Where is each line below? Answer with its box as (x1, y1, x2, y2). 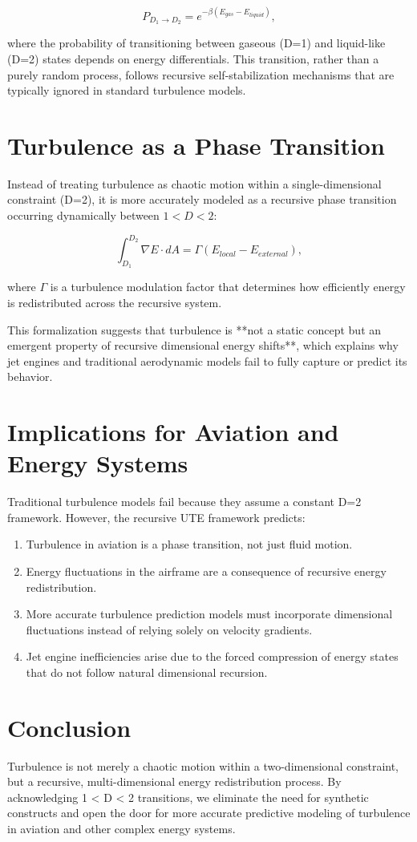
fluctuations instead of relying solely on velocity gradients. (26, 621, 313, 638)
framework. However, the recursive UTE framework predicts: (7, 508, 306, 525)
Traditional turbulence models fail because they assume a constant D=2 (7, 493, 362, 510)
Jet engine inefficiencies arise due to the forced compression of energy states (26, 648, 399, 665)
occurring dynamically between (7, 207, 160, 224)
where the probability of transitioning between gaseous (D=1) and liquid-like (7, 34, 386, 51)
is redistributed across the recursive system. (7, 293, 222, 310)
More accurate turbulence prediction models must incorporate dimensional (26, 605, 393, 622)
